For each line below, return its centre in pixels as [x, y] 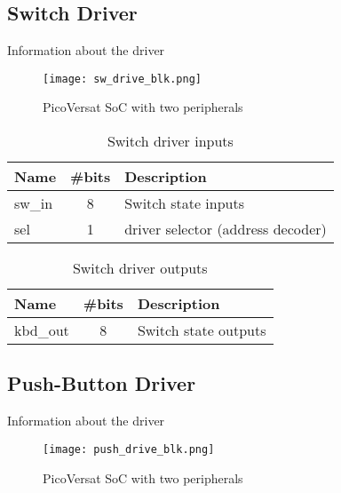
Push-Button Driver [102, 383]
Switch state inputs [185, 203]
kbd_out [42, 330]
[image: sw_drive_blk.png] [122, 79]
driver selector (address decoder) [226, 229]
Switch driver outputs [140, 268]
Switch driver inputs [170, 141]
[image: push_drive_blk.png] [129, 449]
